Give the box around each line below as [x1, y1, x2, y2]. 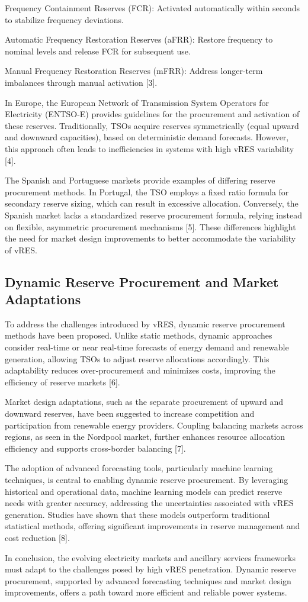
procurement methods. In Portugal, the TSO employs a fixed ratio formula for [5, 185, 289, 198]
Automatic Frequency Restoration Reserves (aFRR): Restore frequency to [5, 33, 273, 46]
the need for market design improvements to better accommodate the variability [5, 232, 296, 244]
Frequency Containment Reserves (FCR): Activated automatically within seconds [5, 2, 300, 14]
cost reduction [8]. [5, 531, 70, 543]
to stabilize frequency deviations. [5, 13, 124, 25]
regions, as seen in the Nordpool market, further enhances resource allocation [5, 430, 285, 443]
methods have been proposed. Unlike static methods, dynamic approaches [5, 329, 272, 342]
